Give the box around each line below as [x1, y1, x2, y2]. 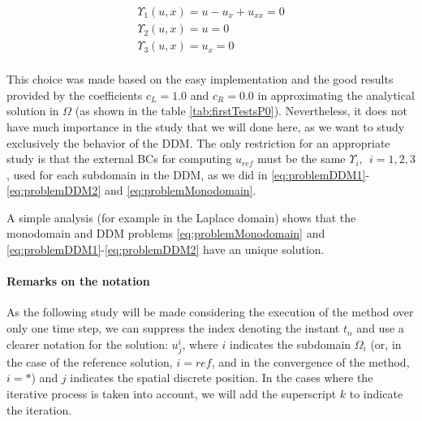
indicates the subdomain [229, 335, 351, 352]
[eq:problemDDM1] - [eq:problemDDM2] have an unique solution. [6, 241, 325, 258]
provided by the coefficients [6, 86, 143, 103]
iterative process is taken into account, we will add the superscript [6, 384, 337, 402]
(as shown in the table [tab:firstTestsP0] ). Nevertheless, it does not [75, 102, 408, 119]
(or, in [370, 335, 402, 352]
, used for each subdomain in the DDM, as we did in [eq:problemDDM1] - [6, 165, 370, 183]
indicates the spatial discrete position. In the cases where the [70, 369, 373, 386]
